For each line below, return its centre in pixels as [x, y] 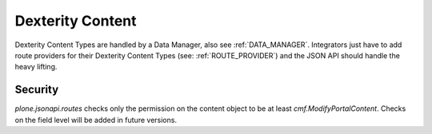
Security [37, 90]
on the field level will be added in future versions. [96, 120]
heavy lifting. [36, 67]
